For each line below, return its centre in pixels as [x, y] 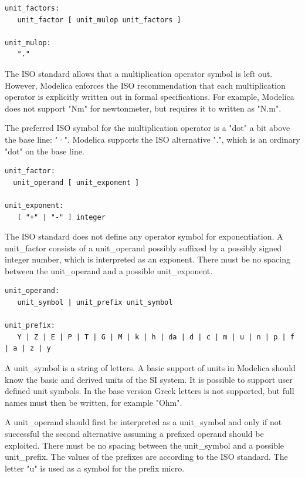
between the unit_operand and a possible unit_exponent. [109, 270]
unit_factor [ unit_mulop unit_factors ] [99, 20]
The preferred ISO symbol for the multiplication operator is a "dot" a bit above [148, 128]
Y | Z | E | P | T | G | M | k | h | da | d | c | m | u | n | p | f [156, 337]
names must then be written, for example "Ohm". [94, 402]
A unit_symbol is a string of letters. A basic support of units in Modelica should [150, 368]
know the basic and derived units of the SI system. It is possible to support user [149, 379]
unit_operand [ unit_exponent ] [76, 182]
